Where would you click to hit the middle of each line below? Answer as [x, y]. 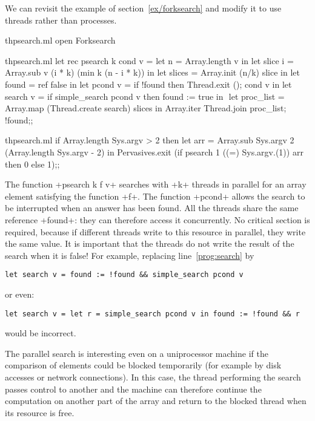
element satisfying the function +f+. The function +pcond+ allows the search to [155, 196]
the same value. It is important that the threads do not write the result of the [150, 243]
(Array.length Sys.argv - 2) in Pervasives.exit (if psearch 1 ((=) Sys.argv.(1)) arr [154, 152]
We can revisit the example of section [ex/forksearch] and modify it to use [143, 8]
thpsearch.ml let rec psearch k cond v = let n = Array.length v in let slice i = [149, 60]
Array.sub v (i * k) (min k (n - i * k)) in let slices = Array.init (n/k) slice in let [152, 72]
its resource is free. [40, 412]
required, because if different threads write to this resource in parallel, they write [155, 231]
